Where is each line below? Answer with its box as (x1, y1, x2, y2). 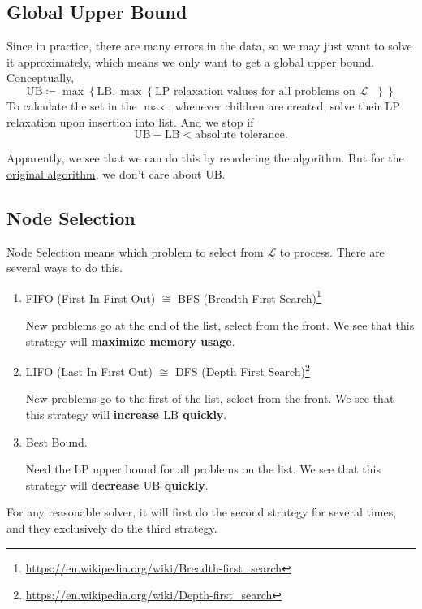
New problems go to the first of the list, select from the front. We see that (25, 390, 394, 407)
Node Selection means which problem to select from (6, 243, 264, 260)
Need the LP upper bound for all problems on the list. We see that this (25, 460, 381, 477)
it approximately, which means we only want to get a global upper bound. (6, 53, 375, 70)
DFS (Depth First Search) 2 (174, 361, 310, 379)
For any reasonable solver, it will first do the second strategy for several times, (6, 503, 397, 520)
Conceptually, (6, 69, 75, 86)
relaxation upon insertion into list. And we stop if (6, 113, 254, 130)
